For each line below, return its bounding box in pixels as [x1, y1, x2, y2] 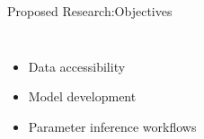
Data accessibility [28, 56, 126, 75]
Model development [28, 87, 137, 106]
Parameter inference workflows [28, 117, 197, 135]
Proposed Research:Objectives [7, 2, 173, 20]
